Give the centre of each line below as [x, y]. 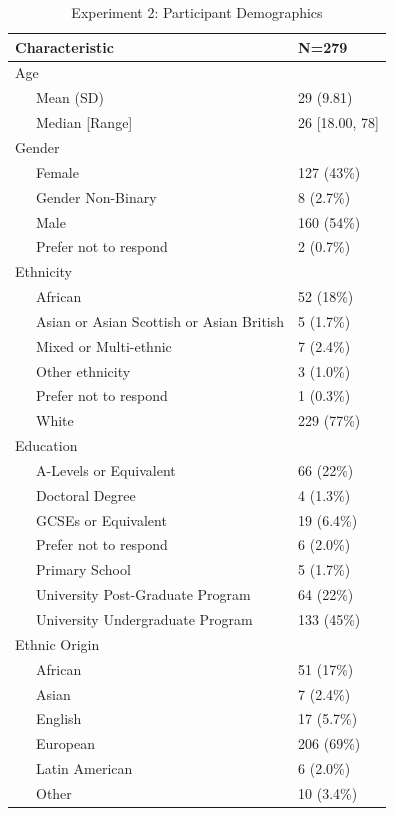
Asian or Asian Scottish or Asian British [160, 320]
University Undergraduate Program [144, 619]
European [65, 743]
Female [57, 171]
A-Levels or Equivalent [105, 469]
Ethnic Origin [57, 643]
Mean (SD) [69, 97]
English [58, 718]
